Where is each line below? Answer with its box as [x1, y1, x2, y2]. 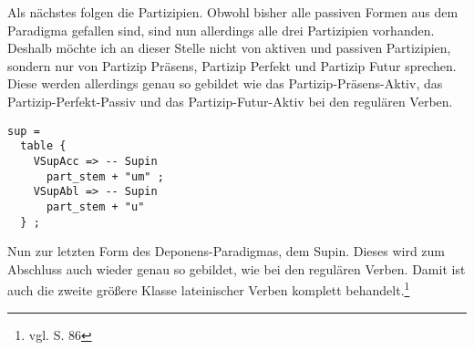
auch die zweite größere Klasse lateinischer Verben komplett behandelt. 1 [7, 278, 410, 299]
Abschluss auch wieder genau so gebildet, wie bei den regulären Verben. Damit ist [7, 259, 466, 278]
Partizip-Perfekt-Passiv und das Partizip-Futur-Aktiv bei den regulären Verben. [7, 91, 453, 110]
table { [20, 139, 67, 153]
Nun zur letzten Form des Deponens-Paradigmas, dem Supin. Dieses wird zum [7, 242, 446, 261]
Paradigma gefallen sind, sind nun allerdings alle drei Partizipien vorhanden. [7, 20, 435, 39]
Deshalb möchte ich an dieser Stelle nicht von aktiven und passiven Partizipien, [7, 38, 451, 57]
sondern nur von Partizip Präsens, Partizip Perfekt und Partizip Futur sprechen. [7, 56, 457, 75]
